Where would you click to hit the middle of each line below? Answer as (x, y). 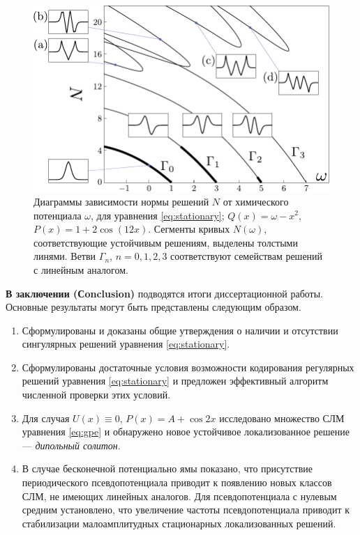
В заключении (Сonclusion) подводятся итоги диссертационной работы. (165, 293)
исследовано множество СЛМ (282, 418)
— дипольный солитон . (71, 445)
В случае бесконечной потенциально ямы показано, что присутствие (167, 468)
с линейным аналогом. (81, 269)
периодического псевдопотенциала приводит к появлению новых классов (177, 482)
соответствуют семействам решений (247, 256)
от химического (256, 201)
